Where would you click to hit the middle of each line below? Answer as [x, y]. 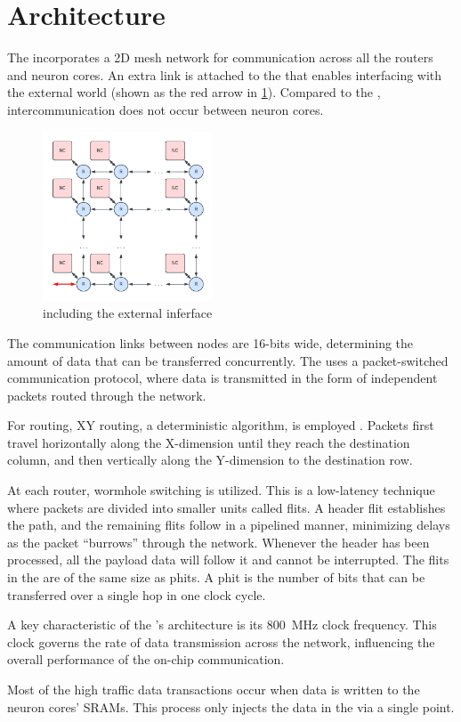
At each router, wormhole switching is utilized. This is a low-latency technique [221, 490]
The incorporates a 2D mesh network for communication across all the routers [220, 57]
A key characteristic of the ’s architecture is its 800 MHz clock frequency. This [222, 625]
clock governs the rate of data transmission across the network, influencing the [221, 641]
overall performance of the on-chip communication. [146, 659]
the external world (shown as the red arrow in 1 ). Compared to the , [194, 92]
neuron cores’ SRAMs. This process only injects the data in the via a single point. [231, 706]
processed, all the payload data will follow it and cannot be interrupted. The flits [228, 560]
